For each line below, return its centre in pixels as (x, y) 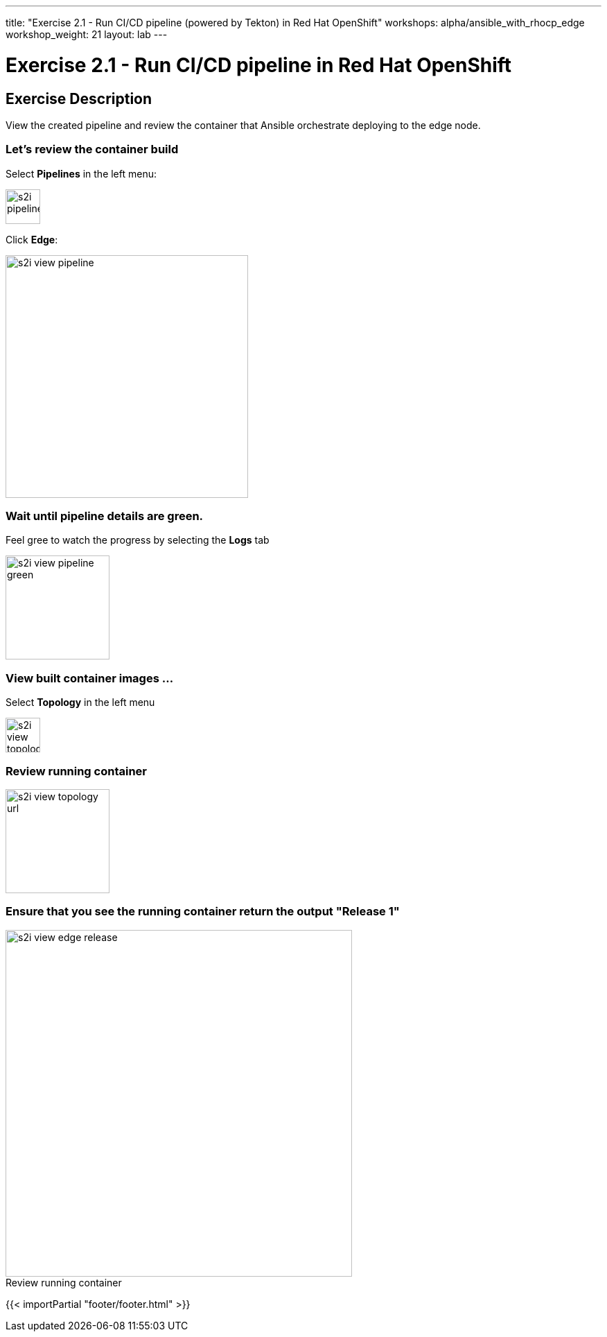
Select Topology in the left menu (80, 702)
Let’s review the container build (92, 149)
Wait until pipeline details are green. (105, 516)
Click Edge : (32, 239)
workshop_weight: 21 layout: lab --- (87, 34)
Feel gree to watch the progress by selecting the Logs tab (138, 540)
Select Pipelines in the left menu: (81, 173)
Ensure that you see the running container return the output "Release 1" (203, 912)
